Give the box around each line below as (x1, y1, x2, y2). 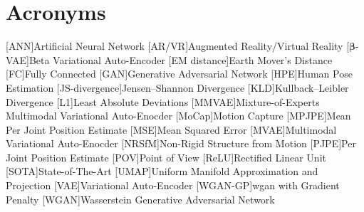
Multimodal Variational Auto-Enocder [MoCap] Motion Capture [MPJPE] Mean (6, 108, 351, 123)
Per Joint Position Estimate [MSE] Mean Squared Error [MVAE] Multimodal (6, 122, 337, 137)
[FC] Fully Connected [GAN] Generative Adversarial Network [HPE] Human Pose (6, 66, 353, 81)
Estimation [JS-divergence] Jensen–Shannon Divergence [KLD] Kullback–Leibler (6, 80, 349, 95)
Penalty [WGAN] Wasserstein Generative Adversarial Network (6, 191, 275, 206)
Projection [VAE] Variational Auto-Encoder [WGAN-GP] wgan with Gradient (6, 178, 340, 193)
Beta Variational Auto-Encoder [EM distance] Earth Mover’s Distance (28, 52, 333, 67)
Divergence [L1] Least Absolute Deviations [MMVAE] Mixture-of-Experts (6, 94, 320, 109)
